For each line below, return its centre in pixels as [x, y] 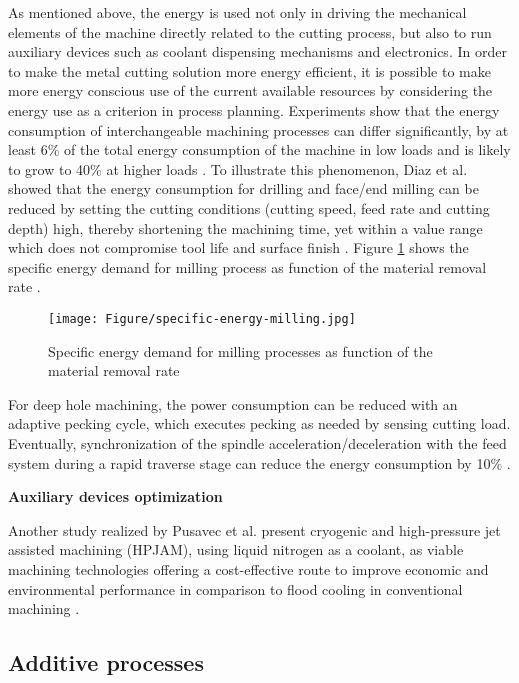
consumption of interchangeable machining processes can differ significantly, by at [258, 129]
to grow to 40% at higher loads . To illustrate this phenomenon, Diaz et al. [238, 168]
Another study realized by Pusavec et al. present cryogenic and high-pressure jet [254, 529]
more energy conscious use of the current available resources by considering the [250, 90]
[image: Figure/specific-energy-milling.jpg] [202, 318]
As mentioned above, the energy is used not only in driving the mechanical [237, 12]
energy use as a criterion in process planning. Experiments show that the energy [254, 109]
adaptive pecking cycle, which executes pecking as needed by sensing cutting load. [259, 423]
